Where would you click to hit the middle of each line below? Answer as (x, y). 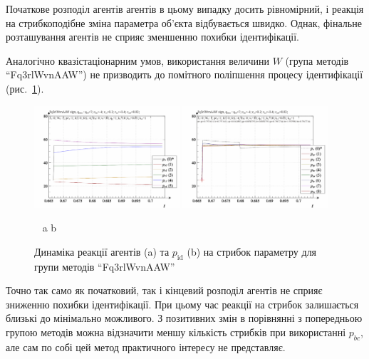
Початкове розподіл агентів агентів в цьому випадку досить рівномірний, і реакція (185, 9)
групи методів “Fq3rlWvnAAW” (105, 266)
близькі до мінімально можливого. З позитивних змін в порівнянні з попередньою (184, 318)
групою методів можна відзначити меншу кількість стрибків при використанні (176, 332)
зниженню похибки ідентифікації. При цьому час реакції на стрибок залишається (182, 304)
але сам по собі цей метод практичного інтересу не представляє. (146, 347)
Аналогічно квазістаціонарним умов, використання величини (137, 60)
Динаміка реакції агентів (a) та (102, 251)
